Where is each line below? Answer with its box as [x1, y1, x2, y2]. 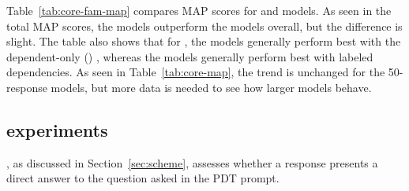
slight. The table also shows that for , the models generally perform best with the [6, 33, 401, 50]
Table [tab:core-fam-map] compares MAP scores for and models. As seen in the [6, 2, 392, 18]
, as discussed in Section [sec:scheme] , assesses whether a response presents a [6, 154, 378, 171]
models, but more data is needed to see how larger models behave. [51, 79, 372, 95]
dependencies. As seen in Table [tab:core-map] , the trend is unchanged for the [6, 64, 385, 80]
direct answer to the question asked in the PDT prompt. [6, 170, 280, 186]
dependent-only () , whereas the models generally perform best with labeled [6, 48, 373, 64]
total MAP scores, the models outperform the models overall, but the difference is [6, 17, 403, 34]
